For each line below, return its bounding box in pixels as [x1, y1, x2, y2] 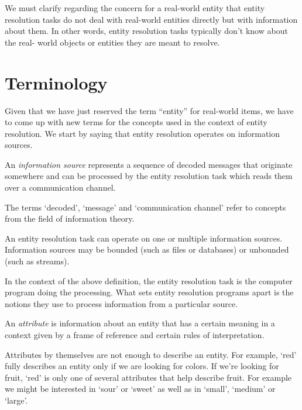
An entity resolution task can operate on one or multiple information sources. [5, 232, 283, 244]
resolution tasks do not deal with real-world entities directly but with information [5, 13, 298, 25]
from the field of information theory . [5, 212, 135, 225]
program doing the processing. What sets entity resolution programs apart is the [5, 286, 294, 298]
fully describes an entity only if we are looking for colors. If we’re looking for [5, 360, 279, 372]
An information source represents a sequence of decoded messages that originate [5, 158, 293, 170]
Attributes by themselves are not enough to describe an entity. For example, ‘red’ [5, 348, 297, 360]
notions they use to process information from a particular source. [5, 297, 238, 309]
